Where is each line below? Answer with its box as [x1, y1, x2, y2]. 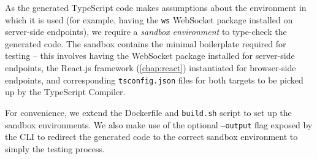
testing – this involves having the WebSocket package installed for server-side [5, 49, 295, 62]
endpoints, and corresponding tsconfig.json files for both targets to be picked [5, 73, 304, 86]
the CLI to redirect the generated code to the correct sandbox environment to [5, 130, 298, 143]
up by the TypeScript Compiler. [5, 85, 126, 98]
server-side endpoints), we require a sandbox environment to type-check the [5, 25, 287, 38]
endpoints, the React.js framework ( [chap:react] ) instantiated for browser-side [5, 61, 296, 74]
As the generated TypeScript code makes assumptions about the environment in [5, 1, 307, 14]
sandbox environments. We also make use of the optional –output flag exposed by [5, 118, 313, 131]
